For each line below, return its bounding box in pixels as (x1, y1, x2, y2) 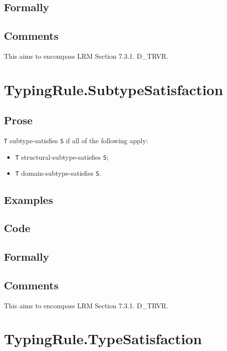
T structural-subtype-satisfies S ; (15, 151, 109, 162)
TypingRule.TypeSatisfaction (4, 329, 202, 349)
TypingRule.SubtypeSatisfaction (4, 79, 223, 99)
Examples (4, 192, 53, 207)
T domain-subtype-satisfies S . (15, 168, 101, 178)
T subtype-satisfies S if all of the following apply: (4, 135, 148, 146)
